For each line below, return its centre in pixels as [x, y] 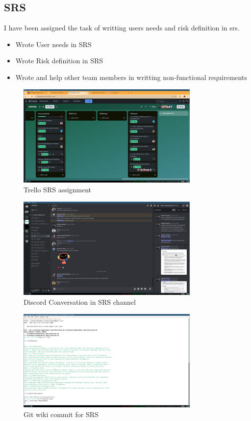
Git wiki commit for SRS [61, 414]
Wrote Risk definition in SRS [59, 61]
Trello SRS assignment [58, 189]
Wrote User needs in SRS [53, 44]
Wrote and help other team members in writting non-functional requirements [131, 77]
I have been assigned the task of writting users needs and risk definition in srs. [122, 28]
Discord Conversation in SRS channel [80, 302]
